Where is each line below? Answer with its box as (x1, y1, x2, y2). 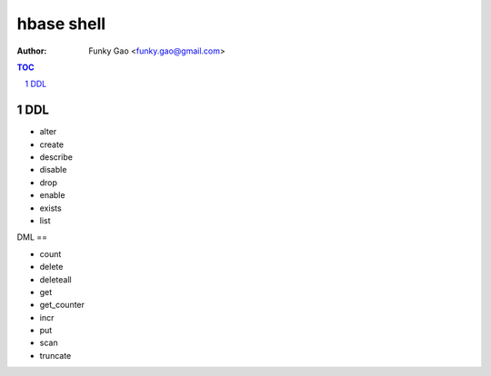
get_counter (39, 300, 85, 311)
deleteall (39, 273, 72, 285)
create (39, 139, 64, 150)
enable (39, 190, 65, 201)
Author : (16, 45, 47, 56)
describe (39, 152, 73, 163)
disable (39, 164, 67, 175)
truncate (39, 350, 72, 361)
